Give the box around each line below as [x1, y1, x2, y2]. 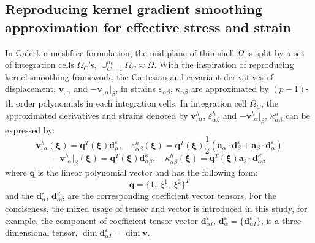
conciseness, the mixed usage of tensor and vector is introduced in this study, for [5, 201, 308, 214]
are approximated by [191, 82, 269, 95]
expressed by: [5, 123, 55, 136]
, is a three [260, 214, 302, 226]
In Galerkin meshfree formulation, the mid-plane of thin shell [5, 46, 235, 59]
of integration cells [5, 58, 74, 71]
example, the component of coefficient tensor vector [5, 214, 199, 226]
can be [285, 108, 310, 121]
